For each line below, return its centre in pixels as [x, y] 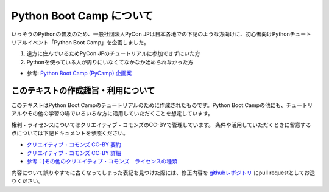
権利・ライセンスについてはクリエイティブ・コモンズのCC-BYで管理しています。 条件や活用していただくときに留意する [161, 125]
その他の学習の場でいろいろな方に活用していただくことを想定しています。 [120, 114]
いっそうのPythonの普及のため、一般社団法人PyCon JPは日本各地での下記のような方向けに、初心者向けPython [151, 34]
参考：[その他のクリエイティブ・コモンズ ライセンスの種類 [102, 162]
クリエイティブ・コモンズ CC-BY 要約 [74, 144]
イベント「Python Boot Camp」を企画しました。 [88, 42]
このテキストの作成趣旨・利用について [83, 90]
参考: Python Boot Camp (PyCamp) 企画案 [79, 74]
